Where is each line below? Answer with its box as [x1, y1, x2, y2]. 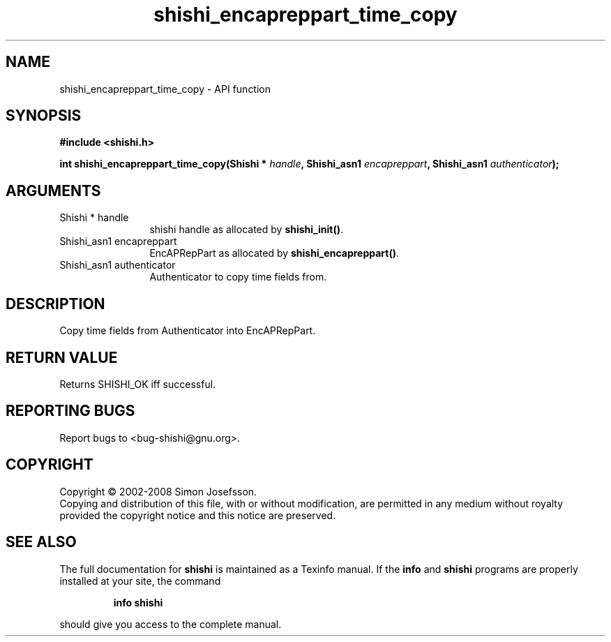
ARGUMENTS [6, 181, 101, 200]
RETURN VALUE [6, 348, 118, 366]
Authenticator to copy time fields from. [149, 271, 327, 283]
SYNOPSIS [6, 107, 82, 125]
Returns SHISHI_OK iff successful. [59, 378, 216, 390]
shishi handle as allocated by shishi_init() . [149, 223, 343, 236]
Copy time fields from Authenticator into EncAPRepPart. [59, 324, 316, 337]
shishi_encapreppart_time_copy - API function [59, 82, 271, 95]
